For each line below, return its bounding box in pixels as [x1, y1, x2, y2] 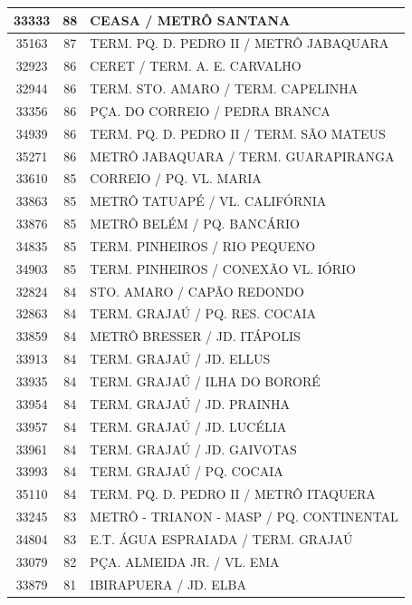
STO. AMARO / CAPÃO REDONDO [90, 281, 304, 300]
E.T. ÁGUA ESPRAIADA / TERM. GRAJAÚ [90, 529, 353, 548]
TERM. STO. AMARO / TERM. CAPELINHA [90, 79, 359, 98]
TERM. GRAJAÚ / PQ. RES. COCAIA [90, 304, 316, 323]
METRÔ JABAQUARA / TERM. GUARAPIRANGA [90, 146, 395, 165]
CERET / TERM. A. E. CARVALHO [90, 56, 302, 75]
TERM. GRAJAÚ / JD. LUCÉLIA [90, 416, 287, 435]
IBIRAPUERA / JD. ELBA [90, 574, 247, 593]
